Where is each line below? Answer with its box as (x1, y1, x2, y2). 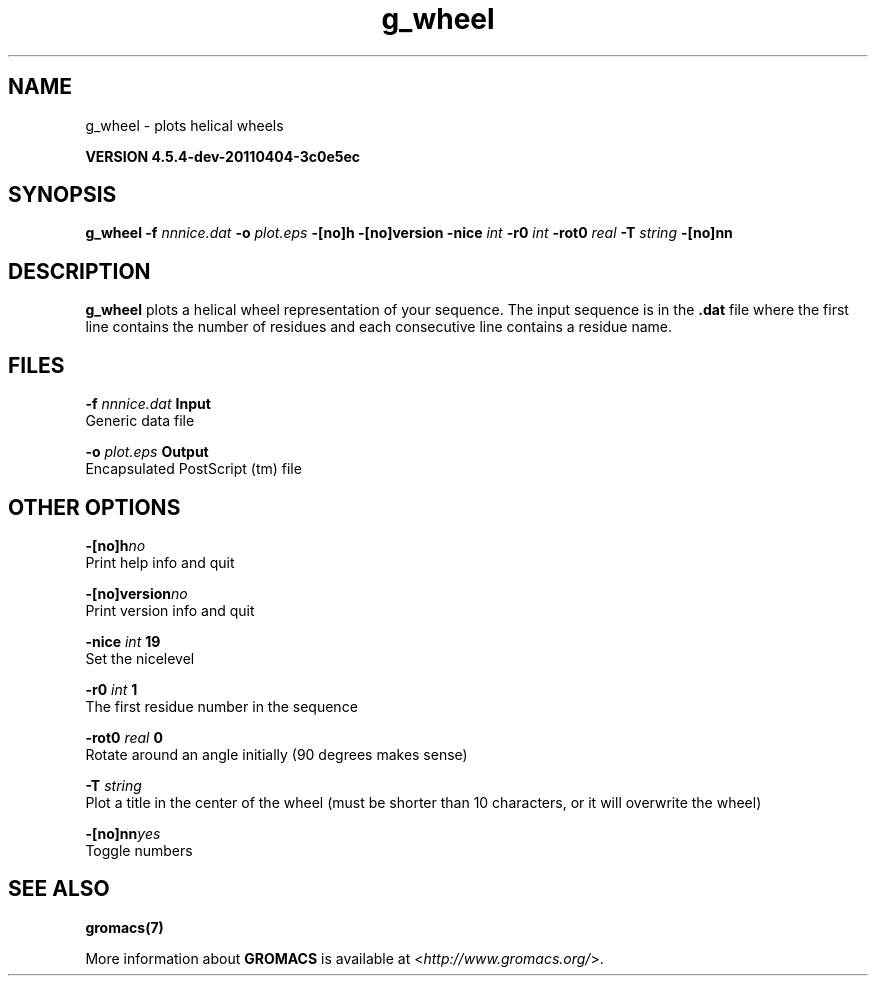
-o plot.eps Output (85, 443, 209, 461)
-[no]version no (85, 584, 188, 602)
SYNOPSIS (8, 182, 117, 208)
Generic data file (85, 412, 195, 430)
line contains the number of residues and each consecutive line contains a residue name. (85, 318, 673, 336)
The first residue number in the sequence (85, 697, 358, 715)
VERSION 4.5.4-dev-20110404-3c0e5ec (85, 147, 361, 165)
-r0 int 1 (85, 680, 138, 698)
